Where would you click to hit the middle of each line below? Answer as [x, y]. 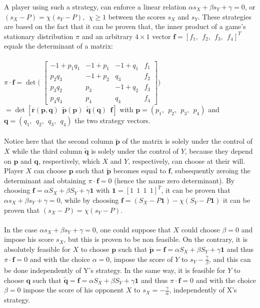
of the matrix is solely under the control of [187, 141]
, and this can [230, 259]
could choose [200, 229]
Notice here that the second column [59, 141]
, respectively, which [69, 161]
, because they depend [219, 151]
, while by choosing [89, 200]
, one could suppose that [133, 229]
